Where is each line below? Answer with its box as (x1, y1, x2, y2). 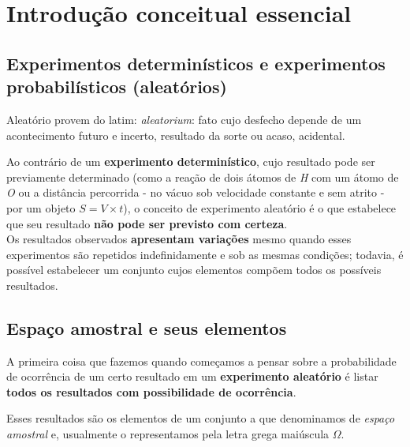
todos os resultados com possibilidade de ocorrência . (6, 383, 296, 400)
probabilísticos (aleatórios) (6, 74, 227, 99)
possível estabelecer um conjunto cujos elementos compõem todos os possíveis (6, 261, 382, 278)
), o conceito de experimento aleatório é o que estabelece (123, 199, 397, 216)
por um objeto (6, 199, 76, 216)
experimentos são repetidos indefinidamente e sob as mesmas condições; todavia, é (6, 246, 404, 262)
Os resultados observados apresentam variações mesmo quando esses (6, 231, 352, 247)
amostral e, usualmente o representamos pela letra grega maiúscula (6, 426, 330, 442)
